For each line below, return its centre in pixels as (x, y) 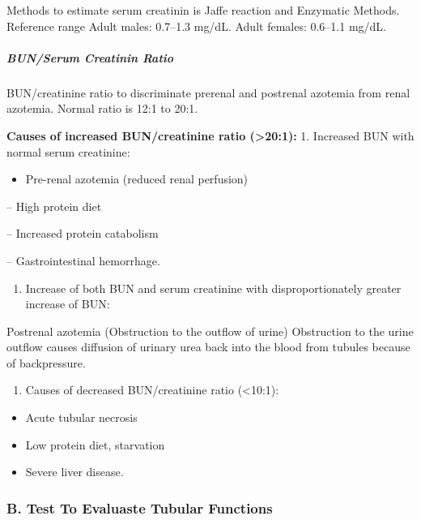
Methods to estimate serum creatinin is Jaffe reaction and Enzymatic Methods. (203, 10)
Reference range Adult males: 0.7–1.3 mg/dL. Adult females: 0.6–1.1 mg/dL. (197, 26)
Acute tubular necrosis (81, 417)
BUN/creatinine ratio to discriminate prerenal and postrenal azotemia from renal (208, 92)
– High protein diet (54, 206)
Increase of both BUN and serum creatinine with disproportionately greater (213, 288)
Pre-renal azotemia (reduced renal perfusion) (137, 179)
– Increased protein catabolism (83, 233)
